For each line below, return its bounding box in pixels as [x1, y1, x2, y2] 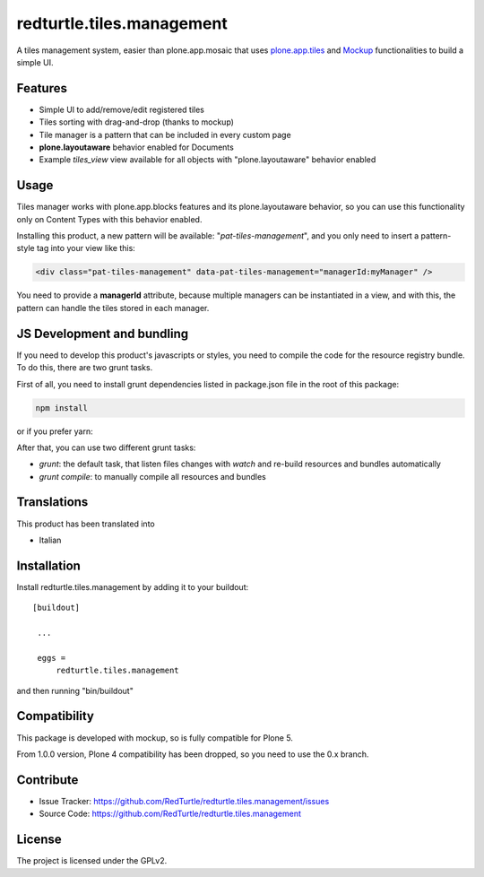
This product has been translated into [16, 518, 156, 529]
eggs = [37, 653, 66, 663]
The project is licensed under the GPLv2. [16, 855, 168, 866]
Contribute [16, 772, 79, 787]
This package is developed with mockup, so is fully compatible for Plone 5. [16, 732, 293, 743]
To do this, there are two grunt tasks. [16, 362, 153, 373]
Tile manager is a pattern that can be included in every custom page [39, 129, 291, 140]
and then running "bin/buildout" [16, 685, 134, 696]
